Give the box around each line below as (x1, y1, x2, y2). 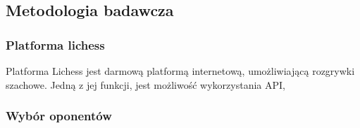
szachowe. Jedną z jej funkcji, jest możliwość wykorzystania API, (6, 77, 285, 92)
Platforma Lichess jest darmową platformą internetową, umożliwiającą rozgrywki (6, 64, 355, 78)
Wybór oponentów (6, 107, 112, 125)
